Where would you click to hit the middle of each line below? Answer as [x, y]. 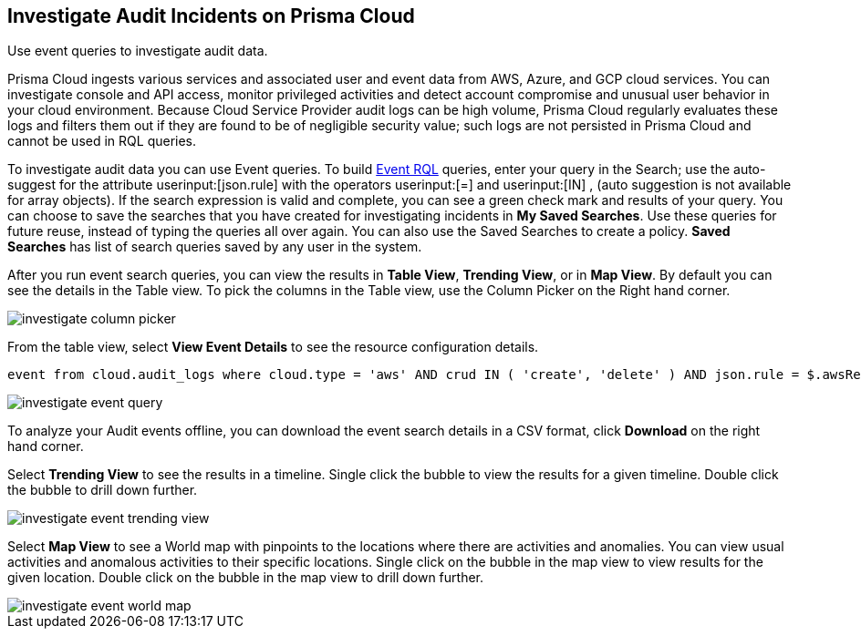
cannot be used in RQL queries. [102, 141]
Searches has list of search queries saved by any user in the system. [215, 247]
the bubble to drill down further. [103, 490]
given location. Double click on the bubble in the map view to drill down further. [246, 578]
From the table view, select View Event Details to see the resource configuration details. [273, 347]
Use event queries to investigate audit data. [138, 51]
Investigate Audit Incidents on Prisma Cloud [211, 16]
